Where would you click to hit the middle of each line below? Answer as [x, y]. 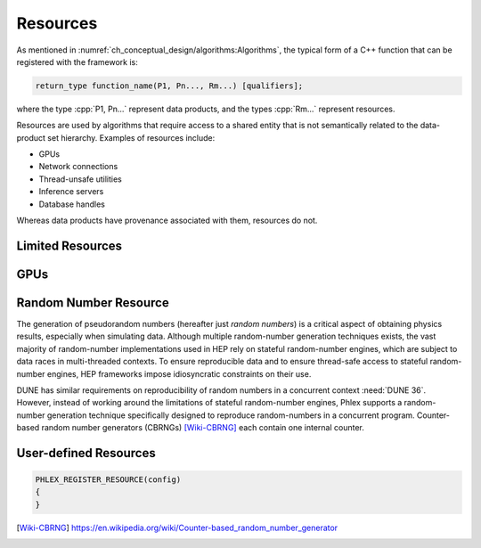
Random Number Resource [93, 303]
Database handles [72, 204]
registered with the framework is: [77, 61]
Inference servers [71, 192]
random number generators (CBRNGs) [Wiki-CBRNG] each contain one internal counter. [203, 428]
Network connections [78, 167]
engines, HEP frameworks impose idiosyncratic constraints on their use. [179, 373]
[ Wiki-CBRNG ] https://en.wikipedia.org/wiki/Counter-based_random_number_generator [177, 528]
